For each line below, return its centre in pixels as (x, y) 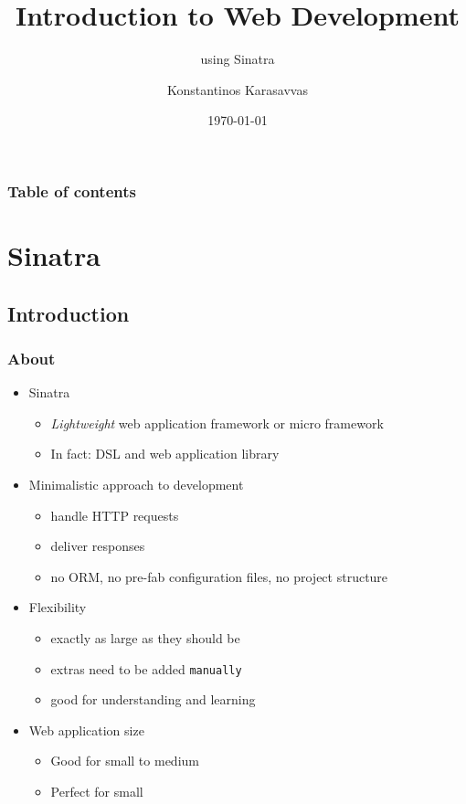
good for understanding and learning (153, 699)
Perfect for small (97, 791)
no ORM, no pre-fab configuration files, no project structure (219, 576)
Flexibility (58, 607)
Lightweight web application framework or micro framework (217, 423)
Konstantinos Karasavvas (238, 89)
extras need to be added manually (146, 668)
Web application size (86, 730)
